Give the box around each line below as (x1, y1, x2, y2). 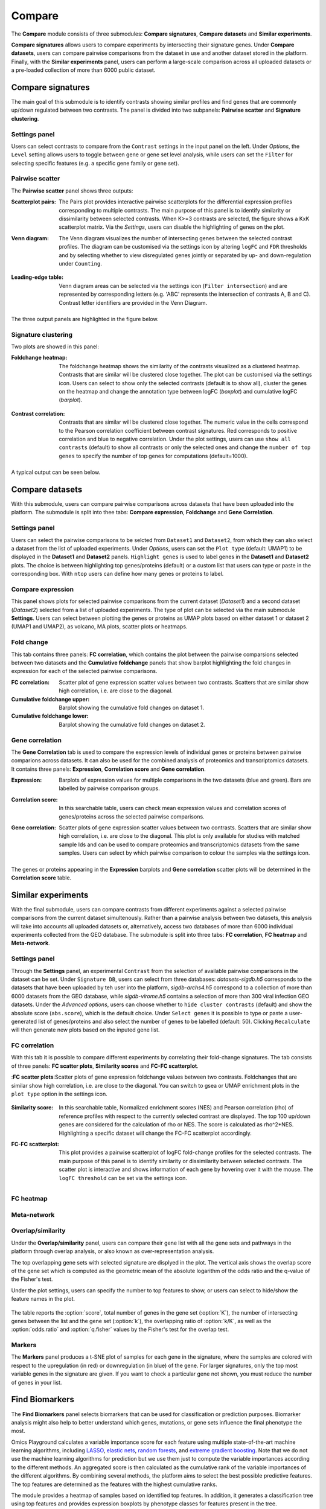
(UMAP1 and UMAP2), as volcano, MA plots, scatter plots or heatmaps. (11, 623, 188, 630)
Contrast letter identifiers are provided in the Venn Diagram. (59, 299, 208, 306)
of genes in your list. (11, 1379, 62, 1386)
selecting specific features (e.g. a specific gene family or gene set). (11, 159, 179, 167)
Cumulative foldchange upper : (11, 695, 90, 703)
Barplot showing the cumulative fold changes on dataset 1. (59, 704, 205, 711)
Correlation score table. (11, 874, 72, 881)
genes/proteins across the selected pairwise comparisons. (59, 812, 205, 820)
